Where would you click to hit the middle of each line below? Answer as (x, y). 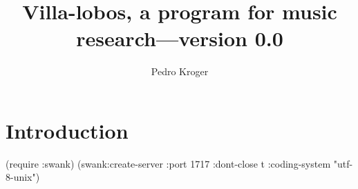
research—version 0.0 (180, 38)
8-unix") (23, 177)
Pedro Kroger (180, 71)
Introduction (67, 130)
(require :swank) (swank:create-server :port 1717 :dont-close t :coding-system (168, 163)
